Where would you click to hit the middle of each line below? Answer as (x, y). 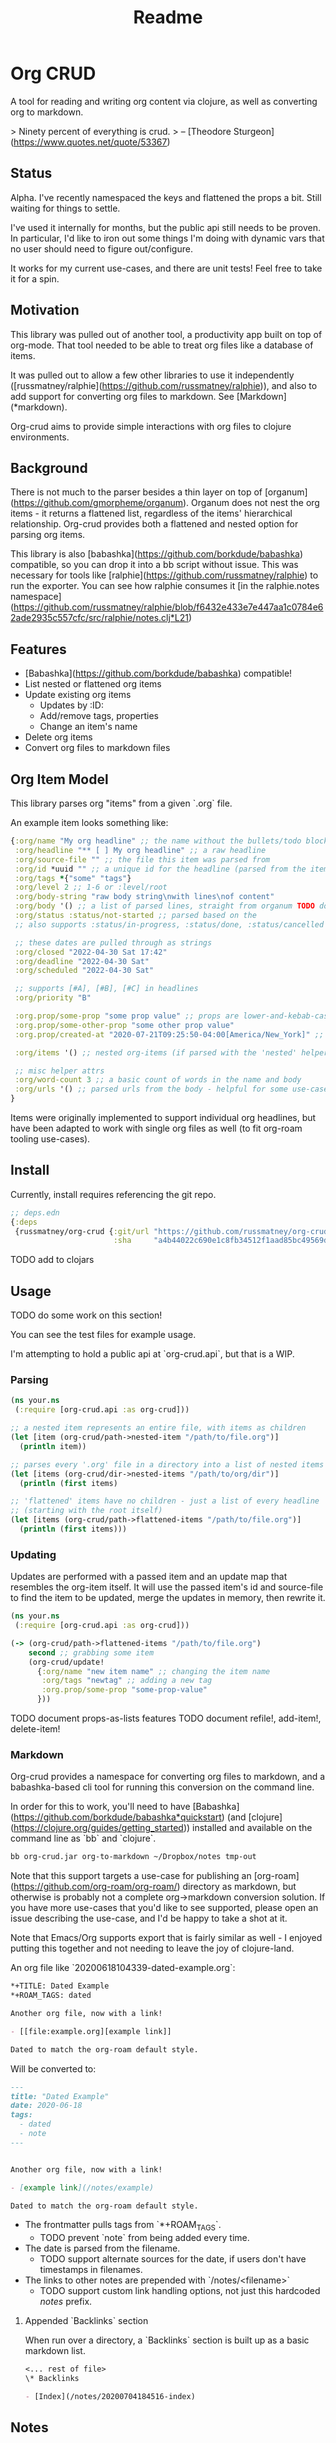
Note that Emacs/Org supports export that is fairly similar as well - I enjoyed (166, 1938)
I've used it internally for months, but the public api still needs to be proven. (166, 227)
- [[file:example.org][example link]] (91, 2031)
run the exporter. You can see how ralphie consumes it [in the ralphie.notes (165, 586)
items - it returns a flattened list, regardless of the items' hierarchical (151, 513)
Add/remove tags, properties (99, 716)
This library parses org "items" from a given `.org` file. (121, 803)
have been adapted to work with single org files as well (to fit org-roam (156, 1128)
